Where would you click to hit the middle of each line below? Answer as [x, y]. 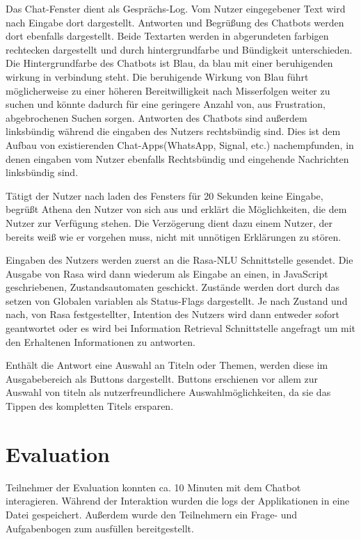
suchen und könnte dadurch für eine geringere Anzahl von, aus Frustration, [166, 104]
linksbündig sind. [42, 172]
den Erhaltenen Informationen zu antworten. [101, 341]
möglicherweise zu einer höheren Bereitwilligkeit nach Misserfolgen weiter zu [168, 90]
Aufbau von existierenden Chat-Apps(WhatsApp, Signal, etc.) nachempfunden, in [180, 144]
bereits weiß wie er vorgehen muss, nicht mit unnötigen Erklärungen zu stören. [174, 236]
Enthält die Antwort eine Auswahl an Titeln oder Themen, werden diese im [167, 365]
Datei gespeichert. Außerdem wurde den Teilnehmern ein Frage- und [152, 514]
